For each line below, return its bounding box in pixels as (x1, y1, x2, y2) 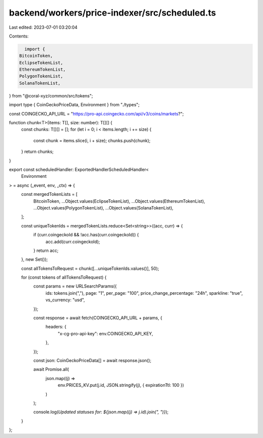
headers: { (45, 324, 67, 330)
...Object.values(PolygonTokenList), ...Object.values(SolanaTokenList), (33, 205, 174, 210)
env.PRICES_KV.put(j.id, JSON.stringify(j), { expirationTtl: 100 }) (57, 382, 185, 388)
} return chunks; (21, 149, 54, 154)
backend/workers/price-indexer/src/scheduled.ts (9, 7, 216, 18)
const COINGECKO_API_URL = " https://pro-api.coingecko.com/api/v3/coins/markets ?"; (9, 111, 184, 116)
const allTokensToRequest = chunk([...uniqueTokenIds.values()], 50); (21, 266, 159, 271)
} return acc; (33, 248, 58, 253)
